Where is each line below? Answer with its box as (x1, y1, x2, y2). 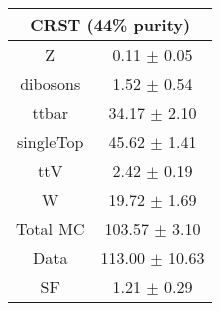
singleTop (17, 130, 84, 153)
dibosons (20, 72, 81, 95)
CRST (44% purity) (30, 13, 191, 36)
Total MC (16, 217, 85, 240)
